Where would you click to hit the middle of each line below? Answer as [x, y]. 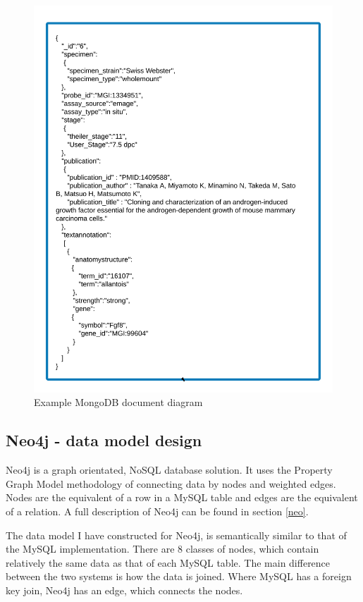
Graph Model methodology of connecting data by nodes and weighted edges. [171, 483]
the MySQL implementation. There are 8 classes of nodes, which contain [162, 549]
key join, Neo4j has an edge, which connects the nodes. [124, 590]
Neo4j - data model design [104, 440]
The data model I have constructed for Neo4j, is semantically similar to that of [176, 535]
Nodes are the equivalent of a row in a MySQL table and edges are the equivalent [182, 497]
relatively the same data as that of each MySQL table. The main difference [168, 562]
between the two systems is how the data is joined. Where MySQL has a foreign [179, 576]
